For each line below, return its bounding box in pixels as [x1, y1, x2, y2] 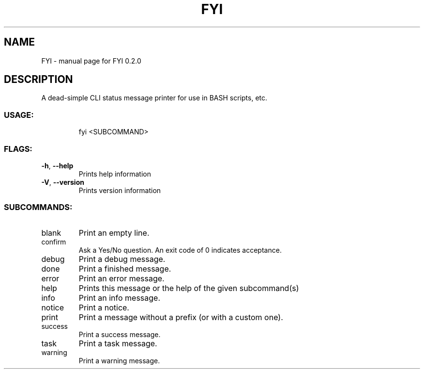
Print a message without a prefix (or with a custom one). [78, 312, 283, 322]
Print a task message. [78, 338, 157, 348]
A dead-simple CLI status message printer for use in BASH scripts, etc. [41, 94, 268, 102]
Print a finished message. [78, 263, 171, 274]
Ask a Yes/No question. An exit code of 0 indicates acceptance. [78, 245, 282, 254]
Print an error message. [78, 273, 165, 283]
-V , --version [41, 178, 84, 186]
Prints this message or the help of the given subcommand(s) [78, 283, 299, 293]
